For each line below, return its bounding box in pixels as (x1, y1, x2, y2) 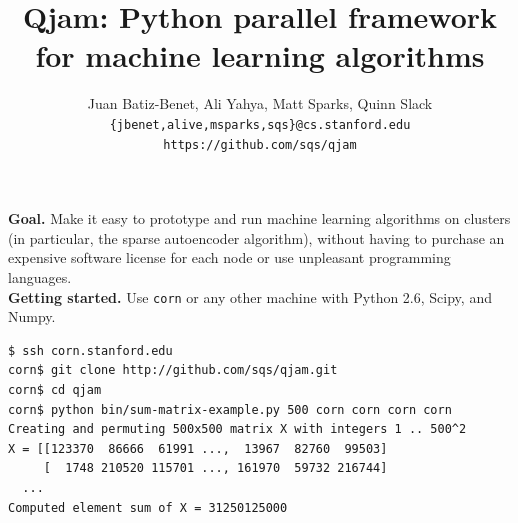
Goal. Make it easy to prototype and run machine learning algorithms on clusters (8, 208, 511, 229)
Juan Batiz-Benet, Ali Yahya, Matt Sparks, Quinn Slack (87, 93, 433, 114)
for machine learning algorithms (35, 35, 485, 76)
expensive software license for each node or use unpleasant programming (8, 247, 451, 268)
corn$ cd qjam (8, 383, 102, 398)
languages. (8, 267, 72, 287)
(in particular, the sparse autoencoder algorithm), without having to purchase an (8, 227, 505, 248)
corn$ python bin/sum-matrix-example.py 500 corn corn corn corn (8, 402, 452, 417)
